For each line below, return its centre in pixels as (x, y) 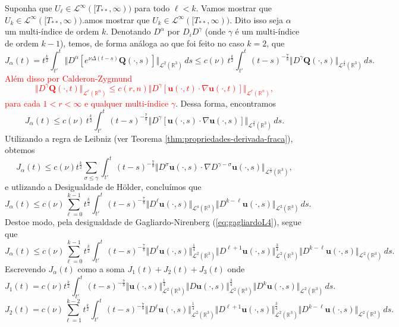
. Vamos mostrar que (234, 8)
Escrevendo (25, 268)
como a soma (101, 268)
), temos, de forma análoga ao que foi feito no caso (152, 43)
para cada (23, 103)
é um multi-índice (267, 31)
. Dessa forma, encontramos (226, 103)
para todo (152, 8)
